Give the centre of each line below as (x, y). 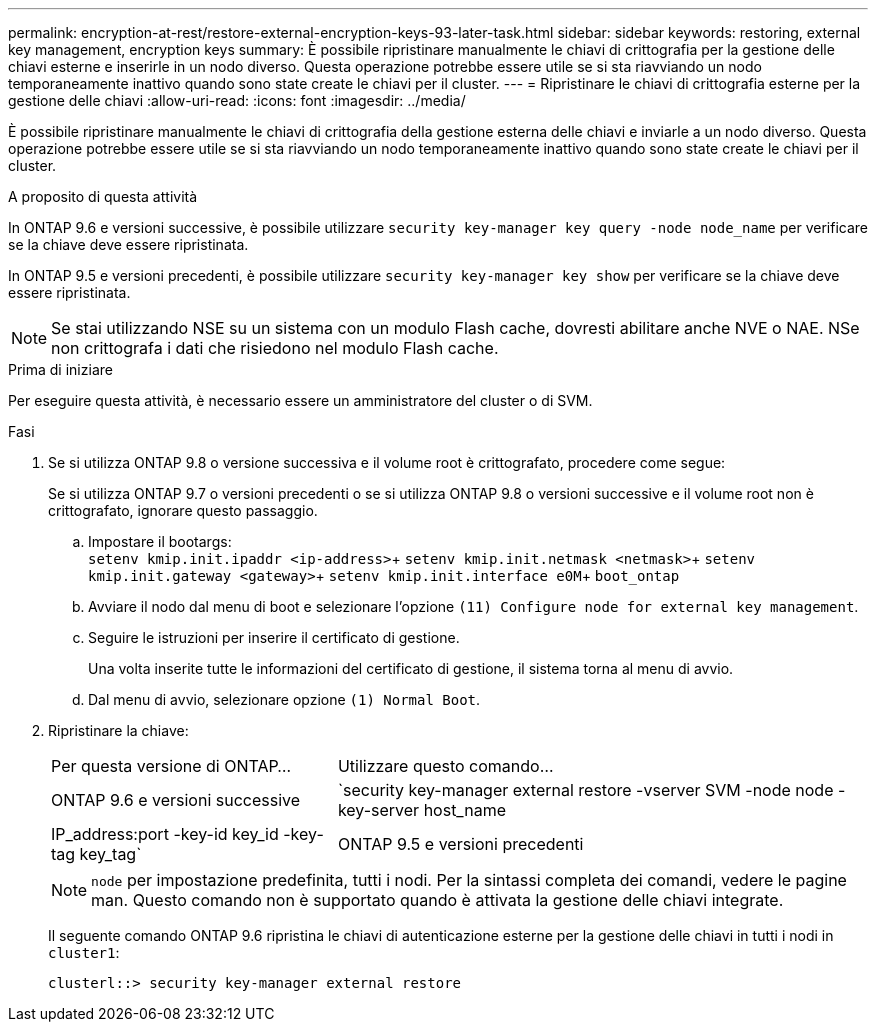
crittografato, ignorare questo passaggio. (183, 510)
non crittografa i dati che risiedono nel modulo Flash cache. (275, 348)
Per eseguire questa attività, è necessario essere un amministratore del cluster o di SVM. (300, 400)
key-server (378, 810)
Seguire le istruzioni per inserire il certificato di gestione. (274, 637)
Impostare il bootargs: (160, 541)
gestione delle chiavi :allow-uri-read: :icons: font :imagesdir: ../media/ (237, 100)
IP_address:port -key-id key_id (165, 834)
